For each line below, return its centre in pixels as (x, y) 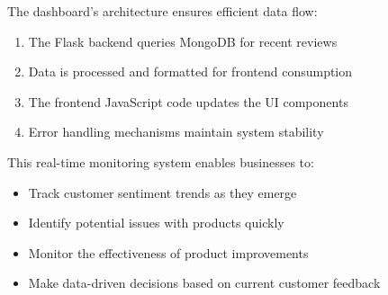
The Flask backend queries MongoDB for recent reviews (183, 41)
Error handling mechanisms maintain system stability (176, 132)
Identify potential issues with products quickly (156, 223)
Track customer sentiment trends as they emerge (162, 192)
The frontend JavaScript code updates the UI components (188, 101)
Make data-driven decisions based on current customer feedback (204, 283)
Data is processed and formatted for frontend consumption (190, 72)
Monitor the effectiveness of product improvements (168, 252)
